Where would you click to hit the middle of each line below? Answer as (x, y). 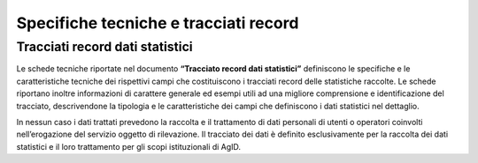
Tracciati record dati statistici (105, 47)
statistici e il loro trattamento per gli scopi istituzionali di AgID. (129, 146)
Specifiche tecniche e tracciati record (158, 23)
